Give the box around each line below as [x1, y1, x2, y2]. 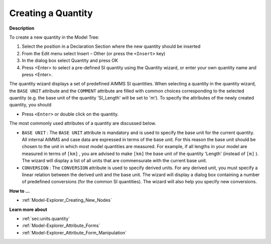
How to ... [9, 188, 30, 194]
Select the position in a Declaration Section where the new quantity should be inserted [22, 43, 201, 50]
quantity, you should [9, 102, 52, 108]
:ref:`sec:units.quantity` [22, 215, 70, 221]
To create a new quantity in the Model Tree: [9, 34, 100, 40]
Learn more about [9, 206, 48, 212]
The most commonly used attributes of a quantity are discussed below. [9, 120, 157, 127]
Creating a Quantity [9, 8, 93, 19]
